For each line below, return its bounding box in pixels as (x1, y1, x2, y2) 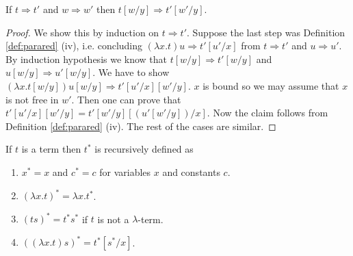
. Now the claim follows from (207, 105, 328, 120)
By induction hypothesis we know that (5, 51, 168, 66)
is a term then (21, 142, 81, 156)
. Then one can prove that (71, 92, 181, 106)
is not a (97, 212, 129, 226)
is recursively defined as (94, 142, 194, 156)
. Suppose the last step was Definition (187, 25, 345, 39)
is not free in (5, 92, 59, 106)
